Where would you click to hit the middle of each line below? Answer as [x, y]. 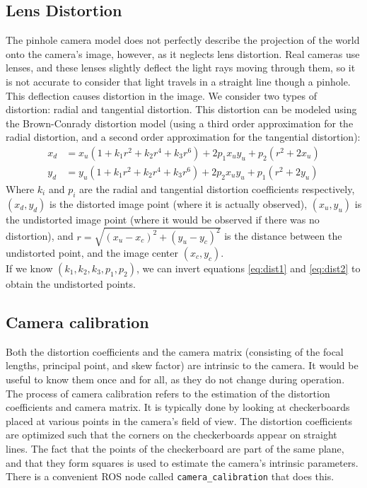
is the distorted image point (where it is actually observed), [179, 203]
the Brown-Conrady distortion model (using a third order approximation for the [180, 123]
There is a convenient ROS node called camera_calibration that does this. [170, 476]
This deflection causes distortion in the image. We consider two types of [161, 95]
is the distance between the [283, 236]
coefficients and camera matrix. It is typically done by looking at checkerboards [178, 407]
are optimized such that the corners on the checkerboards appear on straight [171, 435]
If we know [29, 268]
